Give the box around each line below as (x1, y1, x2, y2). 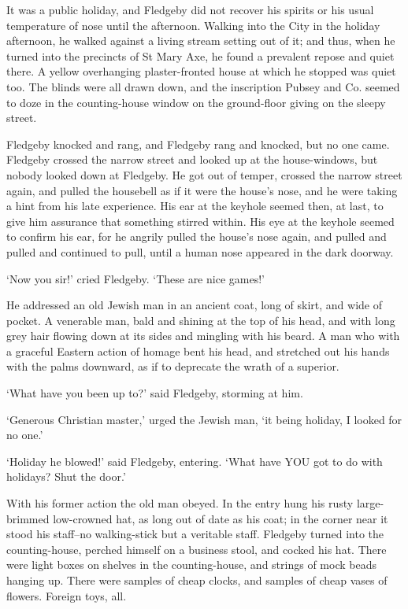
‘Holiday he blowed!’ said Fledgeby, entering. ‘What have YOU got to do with (6, 452, 383, 469)
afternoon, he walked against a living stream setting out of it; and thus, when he (6, 32, 395, 49)
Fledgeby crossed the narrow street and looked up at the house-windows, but (6, 151, 378, 168)
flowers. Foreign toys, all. (6, 587, 127, 603)
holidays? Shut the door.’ (6, 468, 126, 485)
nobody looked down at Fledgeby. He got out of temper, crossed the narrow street (6, 166, 402, 183)
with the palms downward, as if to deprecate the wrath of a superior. (6, 358, 339, 375)
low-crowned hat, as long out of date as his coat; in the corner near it (53, 510, 388, 526)
